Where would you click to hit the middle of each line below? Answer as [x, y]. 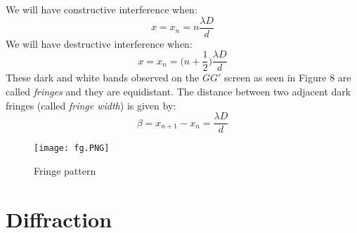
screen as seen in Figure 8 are [287, 78]
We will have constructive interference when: [102, 9]
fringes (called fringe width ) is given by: [91, 105]
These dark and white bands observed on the [103, 78]
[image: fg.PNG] [72, 148]
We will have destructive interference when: [99, 43]
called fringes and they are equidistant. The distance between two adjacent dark [178, 91]
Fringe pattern [65, 170]
